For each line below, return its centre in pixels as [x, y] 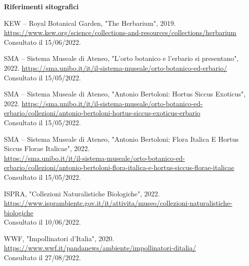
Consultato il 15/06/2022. [42, 42]
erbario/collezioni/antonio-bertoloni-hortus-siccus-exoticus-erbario [102, 113]
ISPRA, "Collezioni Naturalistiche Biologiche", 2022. [82, 193]
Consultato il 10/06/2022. [42, 222]
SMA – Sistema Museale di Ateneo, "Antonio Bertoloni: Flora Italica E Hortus [121, 139]
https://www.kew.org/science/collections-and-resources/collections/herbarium [120, 32]
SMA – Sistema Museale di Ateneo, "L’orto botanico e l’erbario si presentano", [121, 58]
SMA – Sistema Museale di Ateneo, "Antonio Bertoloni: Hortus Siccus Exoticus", [125, 94]
